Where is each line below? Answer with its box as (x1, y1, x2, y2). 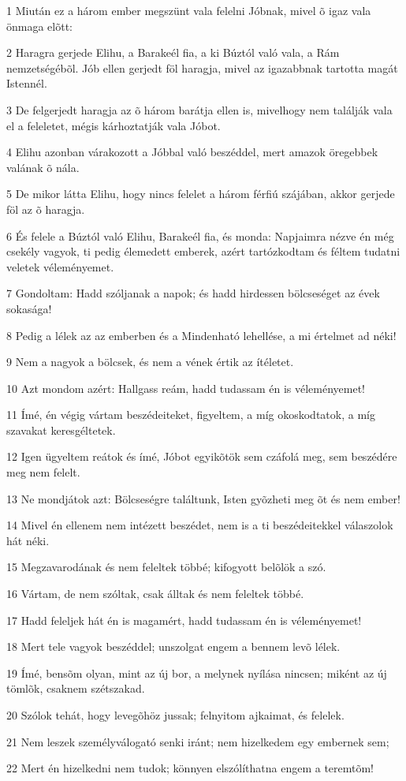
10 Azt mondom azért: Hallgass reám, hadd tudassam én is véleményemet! (6, 379, 365, 396)
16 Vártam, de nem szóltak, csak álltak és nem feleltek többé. (6, 585, 304, 602)
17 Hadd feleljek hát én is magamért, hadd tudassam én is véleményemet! (6, 611, 362, 628)
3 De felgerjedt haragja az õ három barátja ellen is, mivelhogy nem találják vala (6, 101, 393, 118)
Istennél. (6, 75, 47, 92)
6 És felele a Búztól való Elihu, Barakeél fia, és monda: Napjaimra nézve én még (6, 227, 394, 244)
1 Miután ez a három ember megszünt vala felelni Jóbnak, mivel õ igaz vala (6, 2, 371, 18)
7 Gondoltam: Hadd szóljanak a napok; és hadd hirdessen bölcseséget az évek (6, 285, 380, 301)
